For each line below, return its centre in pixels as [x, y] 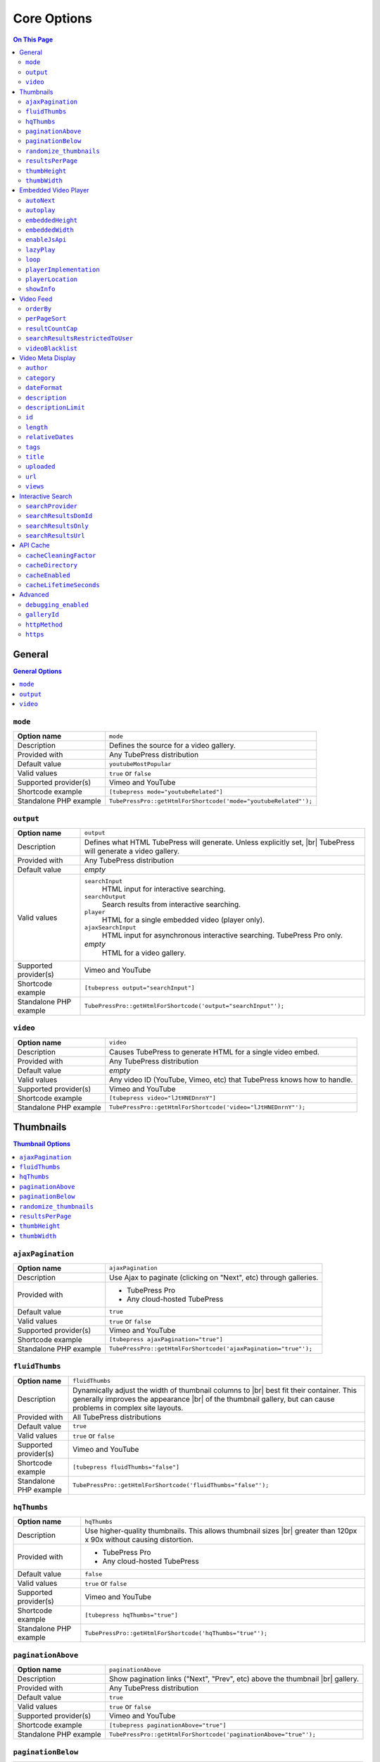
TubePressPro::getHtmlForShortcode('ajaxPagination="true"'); [211, 1349]
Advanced [34, 595]
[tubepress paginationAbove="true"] [168, 1725]
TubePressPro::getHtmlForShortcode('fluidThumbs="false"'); [171, 1485]
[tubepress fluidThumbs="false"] [126, 1467]
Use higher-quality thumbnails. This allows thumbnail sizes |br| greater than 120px [221, 1531]
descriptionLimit [55, 408]
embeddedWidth [50, 230]
